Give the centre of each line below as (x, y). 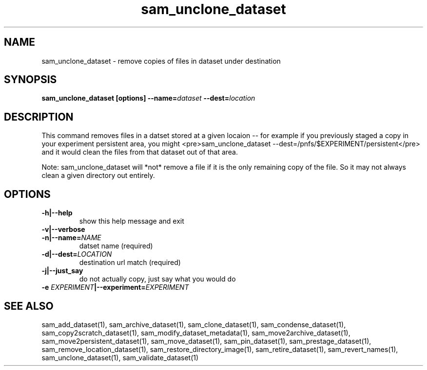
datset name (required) (116, 246)
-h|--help (57, 213)
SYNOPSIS (30, 80)
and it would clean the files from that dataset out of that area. (140, 152)
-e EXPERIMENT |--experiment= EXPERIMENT (115, 287)
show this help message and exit (132, 221)
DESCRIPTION (39, 117)
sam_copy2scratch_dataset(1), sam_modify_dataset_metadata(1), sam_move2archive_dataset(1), (196, 333)
